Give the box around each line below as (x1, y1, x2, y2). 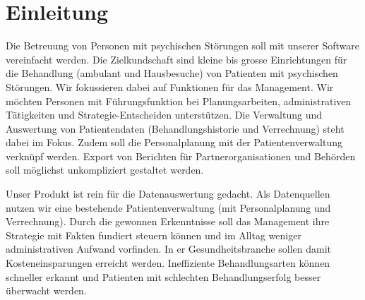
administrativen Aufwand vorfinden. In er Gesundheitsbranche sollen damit (6, 241, 332, 256)
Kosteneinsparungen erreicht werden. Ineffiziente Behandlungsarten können (6, 256, 330, 270)
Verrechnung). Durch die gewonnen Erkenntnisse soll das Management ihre (6, 214, 330, 229)
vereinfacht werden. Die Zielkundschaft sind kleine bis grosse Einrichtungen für (6, 52, 347, 66)
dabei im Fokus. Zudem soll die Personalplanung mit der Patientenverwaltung (6, 135, 342, 150)
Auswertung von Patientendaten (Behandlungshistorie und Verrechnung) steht (6, 121, 345, 136)
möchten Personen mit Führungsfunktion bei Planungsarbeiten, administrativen (6, 93, 352, 108)
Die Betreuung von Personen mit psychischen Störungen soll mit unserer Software (6, 38, 359, 53)
